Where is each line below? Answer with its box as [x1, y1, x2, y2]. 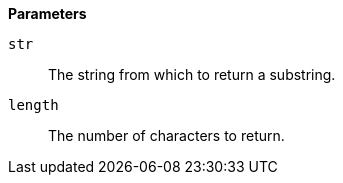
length [8, 97, 59, 113]
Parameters [8, 5, 87, 22]
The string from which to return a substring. [48, 66, 336, 83]
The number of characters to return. [48, 127, 285, 144]
